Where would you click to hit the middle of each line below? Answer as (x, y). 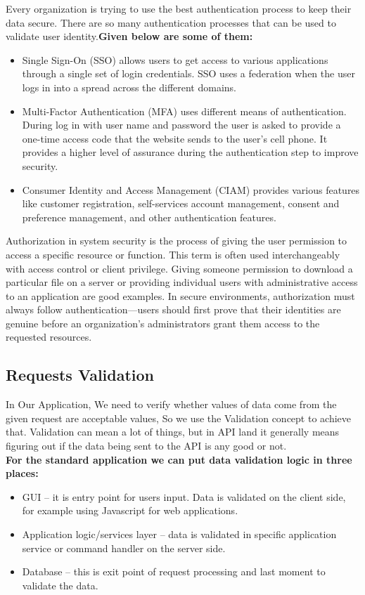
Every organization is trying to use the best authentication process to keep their (179, 8)
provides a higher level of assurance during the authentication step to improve (190, 152)
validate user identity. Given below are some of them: (129, 36)
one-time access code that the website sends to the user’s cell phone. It (175, 138)
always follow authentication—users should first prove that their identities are (173, 309)
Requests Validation (80, 375)
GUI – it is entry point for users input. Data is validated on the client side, (184, 496)
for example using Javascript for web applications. (130, 510)
